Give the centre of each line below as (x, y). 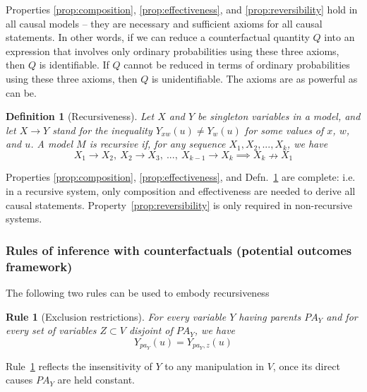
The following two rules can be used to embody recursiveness (138, 292)
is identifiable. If (74, 65)
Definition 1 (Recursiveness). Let (80, 116)
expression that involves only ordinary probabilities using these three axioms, (173, 51)
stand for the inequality (102, 130)
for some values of (284, 130)
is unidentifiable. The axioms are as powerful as (254, 78)
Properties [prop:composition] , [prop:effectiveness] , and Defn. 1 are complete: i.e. (181, 177)
